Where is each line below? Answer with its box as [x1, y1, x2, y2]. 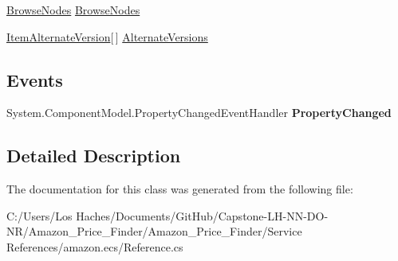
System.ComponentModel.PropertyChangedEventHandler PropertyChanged [6, 104, 392, 121]
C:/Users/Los [6, 207, 73, 224]
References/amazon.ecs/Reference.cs [6, 238, 183, 255]
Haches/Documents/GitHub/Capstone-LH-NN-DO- [76, 207, 329, 224]
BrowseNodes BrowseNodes [6, 2, 140, 18]
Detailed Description [6, 143, 181, 168]
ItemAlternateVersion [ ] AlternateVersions [6, 28, 208, 45]
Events [6, 67, 63, 92]
